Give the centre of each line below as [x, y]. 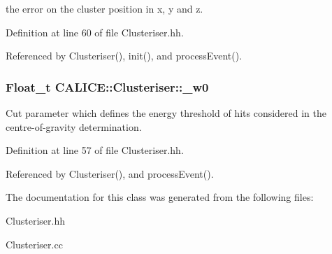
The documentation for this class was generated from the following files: [160, 197]
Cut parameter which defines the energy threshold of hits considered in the [166, 113]
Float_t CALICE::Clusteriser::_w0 [107, 86]
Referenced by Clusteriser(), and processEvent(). [110, 173]
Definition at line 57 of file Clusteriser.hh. [95, 150]
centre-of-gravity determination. [74, 126]
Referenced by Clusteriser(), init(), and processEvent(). [124, 56]
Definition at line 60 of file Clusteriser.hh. [95, 32]
